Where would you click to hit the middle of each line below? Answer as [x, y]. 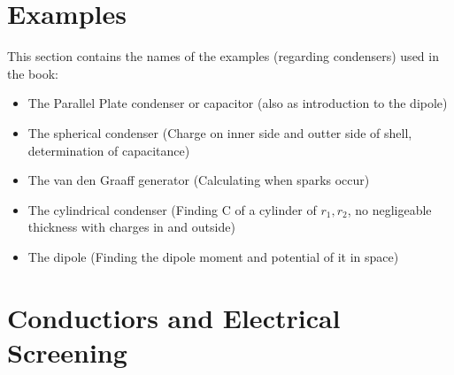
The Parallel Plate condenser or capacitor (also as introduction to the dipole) [238, 103]
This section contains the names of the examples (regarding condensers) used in [223, 56]
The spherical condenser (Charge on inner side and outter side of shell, [220, 132]
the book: [33, 73]
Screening [67, 352]
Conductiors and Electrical [174, 317]
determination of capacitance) [109, 150]
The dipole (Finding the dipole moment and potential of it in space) [213, 256]
